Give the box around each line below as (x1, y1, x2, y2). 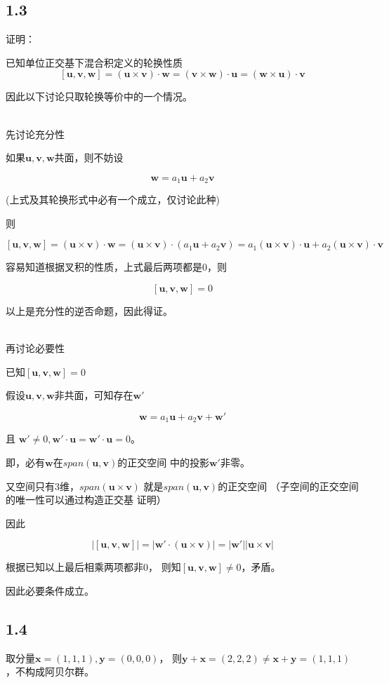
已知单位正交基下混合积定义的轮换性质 (6, 55, 183, 69)
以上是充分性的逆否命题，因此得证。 (6, 304, 173, 318)
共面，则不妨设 (54, 150, 124, 165)
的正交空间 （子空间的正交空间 (218, 478, 359, 493)
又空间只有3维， (6, 478, 79, 493)
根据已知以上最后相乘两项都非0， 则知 (6, 560, 181, 574)
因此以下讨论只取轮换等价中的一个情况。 (6, 89, 192, 104)
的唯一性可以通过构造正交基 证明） (6, 492, 166, 507)
